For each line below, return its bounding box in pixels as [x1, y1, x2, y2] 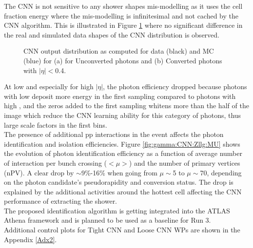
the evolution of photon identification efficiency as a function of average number [4, 148, 243, 158]
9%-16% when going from [81, 167, 157, 177]
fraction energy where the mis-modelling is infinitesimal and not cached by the [4, 10, 239, 20]
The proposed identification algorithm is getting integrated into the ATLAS [4, 205, 230, 215]
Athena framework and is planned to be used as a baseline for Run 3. [4, 215, 211, 225]
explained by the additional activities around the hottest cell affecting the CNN [4, 186, 242, 196]
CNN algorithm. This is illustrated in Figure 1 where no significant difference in [4, 20, 243, 30]
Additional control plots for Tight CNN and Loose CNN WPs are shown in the [4, 225, 240, 235]
